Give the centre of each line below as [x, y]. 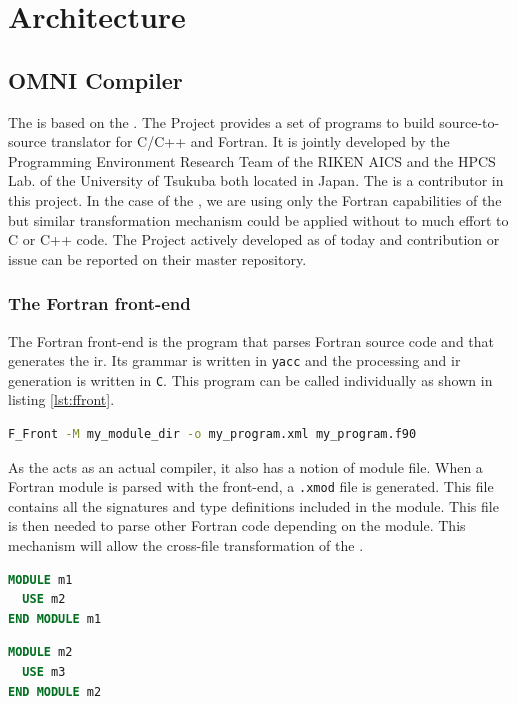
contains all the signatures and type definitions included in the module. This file [253, 505]
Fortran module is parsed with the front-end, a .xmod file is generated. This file [251, 486]
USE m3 [44, 672]
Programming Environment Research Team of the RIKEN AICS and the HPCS [252, 160]
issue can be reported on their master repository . [157, 258]
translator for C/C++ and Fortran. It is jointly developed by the [250, 141]
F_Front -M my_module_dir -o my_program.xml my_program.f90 [212, 434]
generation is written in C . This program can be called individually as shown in [250, 379]
